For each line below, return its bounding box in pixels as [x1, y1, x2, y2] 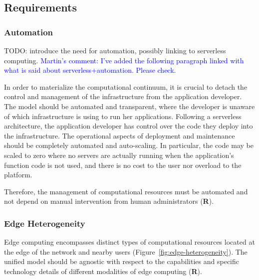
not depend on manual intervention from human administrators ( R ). [4, 196, 214, 206]
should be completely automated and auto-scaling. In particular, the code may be [4, 140, 254, 150]
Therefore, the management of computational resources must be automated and [4, 186, 248, 196]
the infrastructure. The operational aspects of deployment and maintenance [4, 130, 235, 140]
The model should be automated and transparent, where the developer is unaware [4, 101, 255, 111]
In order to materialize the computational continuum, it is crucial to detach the [4, 81, 248, 92]
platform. [4, 169, 32, 180]
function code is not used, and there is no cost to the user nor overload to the [4, 159, 242, 170]
